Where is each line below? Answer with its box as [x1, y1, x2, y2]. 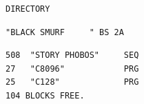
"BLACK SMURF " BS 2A [6, 27, 124, 37]
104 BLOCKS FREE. [6, 90, 85, 101]
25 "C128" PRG [6, 77, 139, 87]
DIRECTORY [6, 4, 50, 14]
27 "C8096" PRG [6, 63, 139, 74]
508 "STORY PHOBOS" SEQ [6, 50, 139, 61]
